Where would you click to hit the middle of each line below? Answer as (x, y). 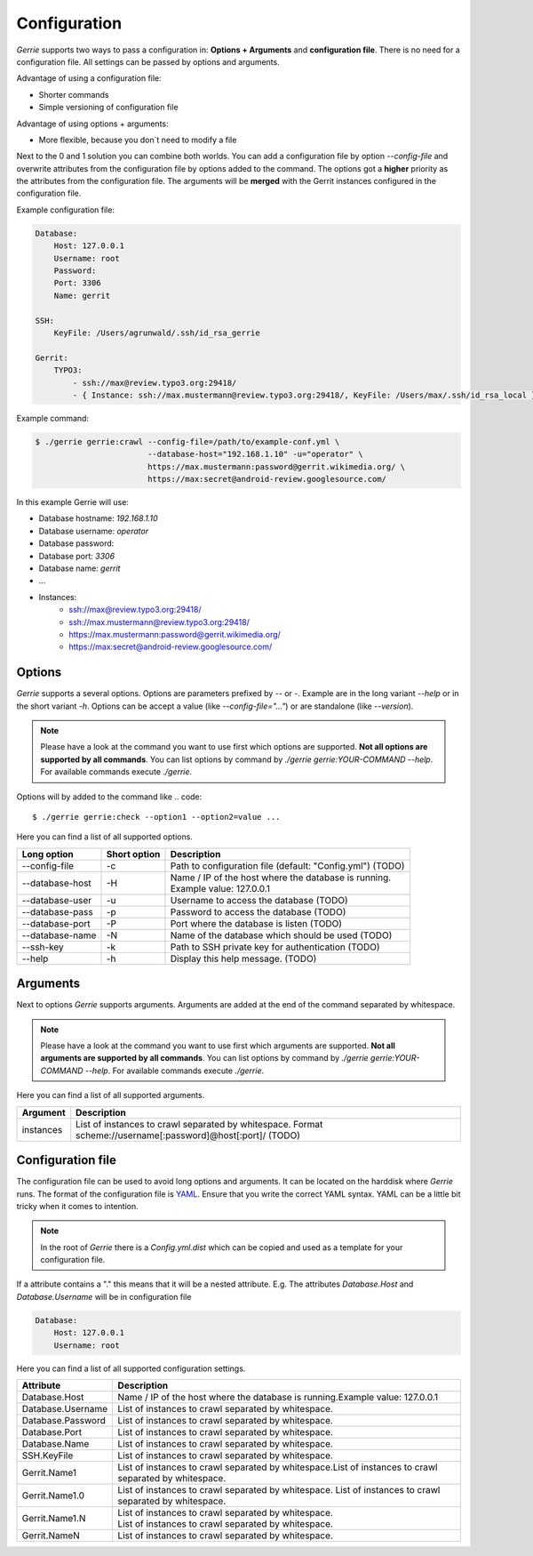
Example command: (52, 418)
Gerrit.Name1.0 (53, 1496)
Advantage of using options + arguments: (92, 124)
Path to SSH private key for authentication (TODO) (275, 947)
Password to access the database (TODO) (258, 911)
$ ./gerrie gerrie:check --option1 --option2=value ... (156, 817)
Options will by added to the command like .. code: (109, 797)
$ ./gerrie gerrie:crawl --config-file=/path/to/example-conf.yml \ (187, 441)
